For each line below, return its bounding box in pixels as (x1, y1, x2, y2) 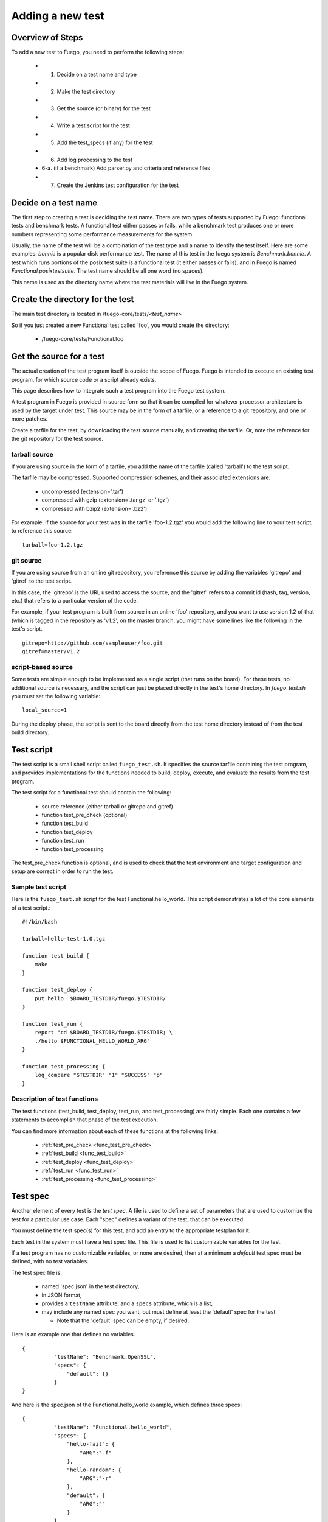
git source (11, 556, 42, 564)
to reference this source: (11, 527, 73, 535)
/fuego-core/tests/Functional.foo (41, 335, 124, 343)
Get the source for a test (11, 351, 105, 362)
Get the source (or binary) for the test (56, 105, 151, 112)
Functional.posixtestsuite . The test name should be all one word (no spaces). (11, 267, 204, 275)
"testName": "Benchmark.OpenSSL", (53, 1353, 157, 1360)
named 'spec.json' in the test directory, (41, 1283, 140, 1290)
